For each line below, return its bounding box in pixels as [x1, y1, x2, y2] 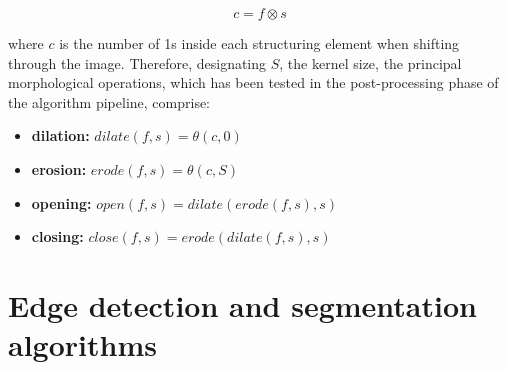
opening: [31, 192, 92, 213]
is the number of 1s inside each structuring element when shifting [59, 33, 460, 53]
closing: [31, 226, 84, 247]
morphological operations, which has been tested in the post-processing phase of [8, 72, 499, 93]
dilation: [31, 125, 90, 146]
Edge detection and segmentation [8, 284, 477, 325]
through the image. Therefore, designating [8, 52, 267, 73]
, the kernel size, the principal [279, 52, 462, 73]
